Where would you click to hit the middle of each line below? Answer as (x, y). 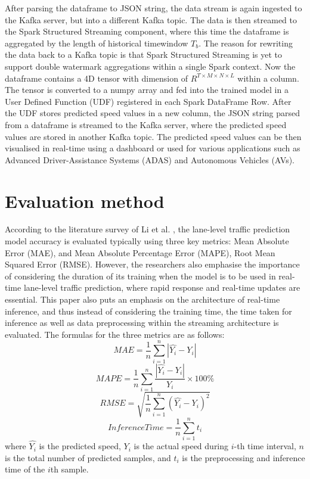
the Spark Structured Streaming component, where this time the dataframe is (147, 31)
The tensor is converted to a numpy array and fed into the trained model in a (147, 90)
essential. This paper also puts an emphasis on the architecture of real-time (142, 299)
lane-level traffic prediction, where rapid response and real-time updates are (162, 287)
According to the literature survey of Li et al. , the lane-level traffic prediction (148, 229)
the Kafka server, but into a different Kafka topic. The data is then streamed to (151, 19)
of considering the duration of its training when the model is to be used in (140, 276)
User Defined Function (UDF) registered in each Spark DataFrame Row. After (148, 101)
